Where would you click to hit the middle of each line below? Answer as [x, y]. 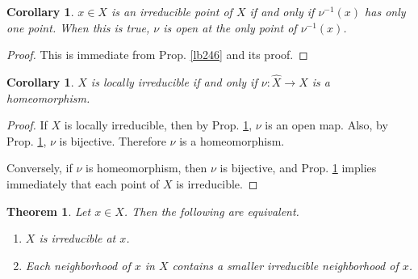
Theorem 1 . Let [49, 211]
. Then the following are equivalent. [211, 211]
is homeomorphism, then [146, 168]
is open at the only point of [230, 27]
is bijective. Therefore [113, 140]
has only [385, 11]
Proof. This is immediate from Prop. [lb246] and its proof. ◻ [157, 55]
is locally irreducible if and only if [174, 82]
